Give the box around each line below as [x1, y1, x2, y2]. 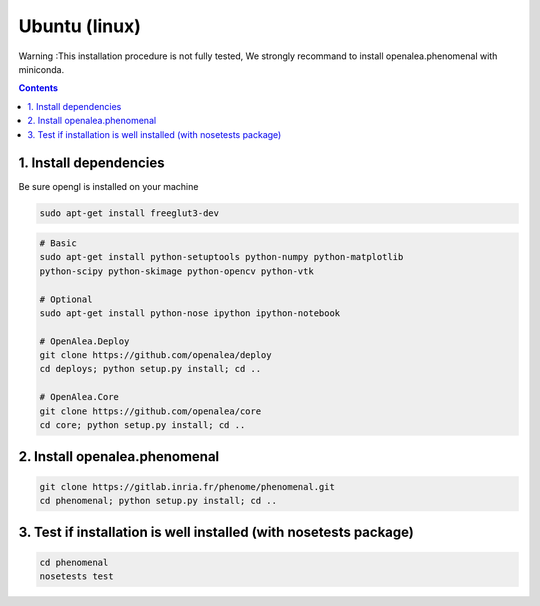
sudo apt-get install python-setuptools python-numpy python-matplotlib [39, 251, 404, 263]
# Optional [39, 293, 93, 305]
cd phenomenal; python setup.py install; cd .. [39, 495, 277, 507]
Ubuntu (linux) [18, 15, 142, 37]
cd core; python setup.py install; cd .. [39, 420, 246, 431]
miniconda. [18, 63, 65, 75]
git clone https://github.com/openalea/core [39, 405, 262, 417]
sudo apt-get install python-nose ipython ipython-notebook [39, 307, 341, 319]
